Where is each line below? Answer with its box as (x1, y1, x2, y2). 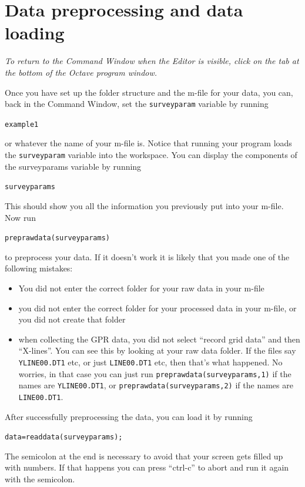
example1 (5, 120, 39, 129)
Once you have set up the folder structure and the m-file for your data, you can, (5, 86, 293, 98)
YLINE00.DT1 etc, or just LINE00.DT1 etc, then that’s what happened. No (18, 355, 283, 368)
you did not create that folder (18, 313, 126, 325)
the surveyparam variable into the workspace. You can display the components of (5, 149, 297, 160)
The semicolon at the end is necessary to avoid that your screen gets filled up (5, 449, 283, 462)
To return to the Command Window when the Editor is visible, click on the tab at (5, 55, 299, 67)
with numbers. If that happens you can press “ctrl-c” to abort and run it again (5, 461, 289, 473)
